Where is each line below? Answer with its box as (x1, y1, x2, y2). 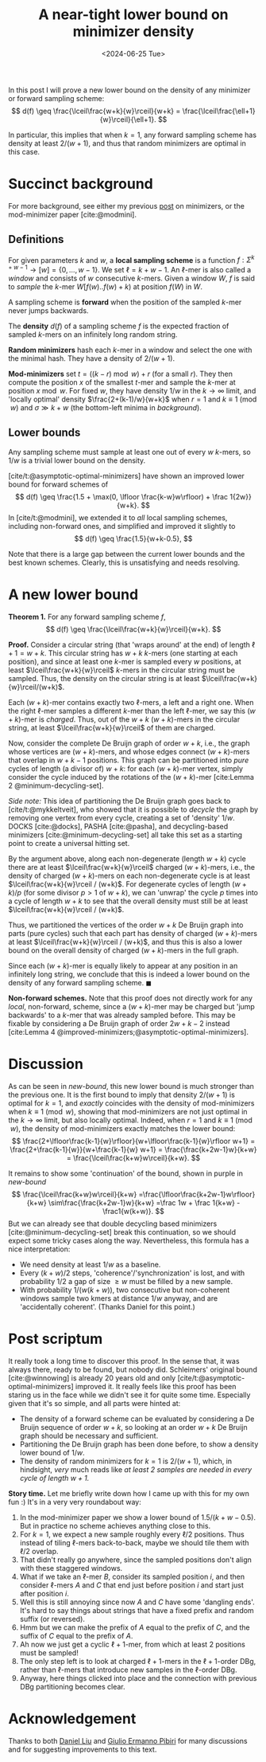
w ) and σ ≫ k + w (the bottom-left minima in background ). (10, 403, 202, 412)
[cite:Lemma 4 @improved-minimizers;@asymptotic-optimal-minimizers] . (8, 1027, 249, 1036)
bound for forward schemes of (8, 480, 109, 489)
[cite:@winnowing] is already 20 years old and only (8, 1372, 176, 1383)
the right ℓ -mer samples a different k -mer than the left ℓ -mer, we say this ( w (8, 706, 256, 715)
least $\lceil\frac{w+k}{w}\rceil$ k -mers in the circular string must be (8, 665, 236, 675)
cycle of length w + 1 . (19, 1473, 90, 1482)
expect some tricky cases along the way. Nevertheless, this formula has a (8, 1235, 249, 1245)
